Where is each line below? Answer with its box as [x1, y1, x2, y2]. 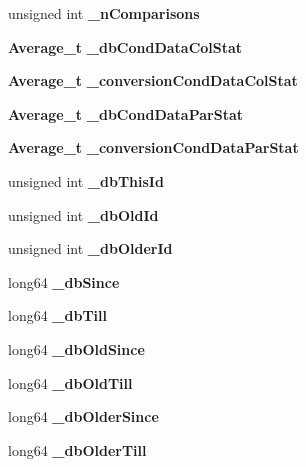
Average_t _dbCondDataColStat [8, 36, 243, 57]
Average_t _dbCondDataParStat [8, 103, 243, 124]
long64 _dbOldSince [8, 338, 145, 359]
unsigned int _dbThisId [8, 170, 164, 191]
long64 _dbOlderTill [8, 439, 147, 460]
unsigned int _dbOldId [8, 204, 159, 225]
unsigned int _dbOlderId [8, 238, 173, 259]
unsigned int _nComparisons [8, 3, 200, 23]
